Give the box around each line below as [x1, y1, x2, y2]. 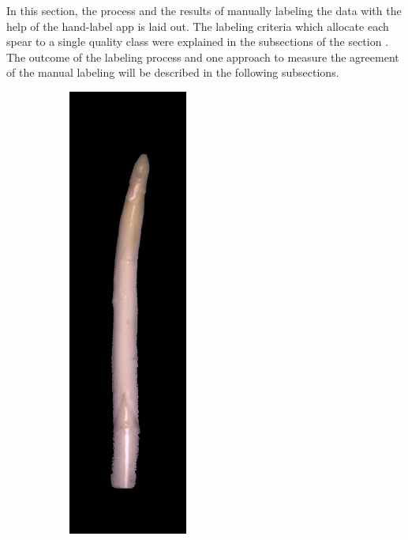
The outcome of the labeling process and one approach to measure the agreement [6, 48, 399, 65]
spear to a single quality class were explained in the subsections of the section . [6, 33, 389, 50]
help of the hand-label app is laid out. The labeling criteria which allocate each [6, 17, 389, 34]
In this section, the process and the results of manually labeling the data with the [6, 2, 402, 18]
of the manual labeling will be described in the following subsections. [6, 64, 339, 81]
